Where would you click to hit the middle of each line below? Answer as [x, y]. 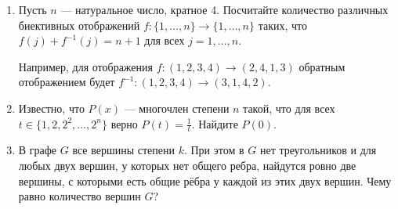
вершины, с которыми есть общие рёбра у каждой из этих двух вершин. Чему [205, 180]
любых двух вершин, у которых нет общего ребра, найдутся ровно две [187, 165]
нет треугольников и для [318, 150]
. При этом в [214, 150]
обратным [322, 66]
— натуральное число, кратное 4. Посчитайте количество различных [224, 9]
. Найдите [215, 123]
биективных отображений [79, 25]
